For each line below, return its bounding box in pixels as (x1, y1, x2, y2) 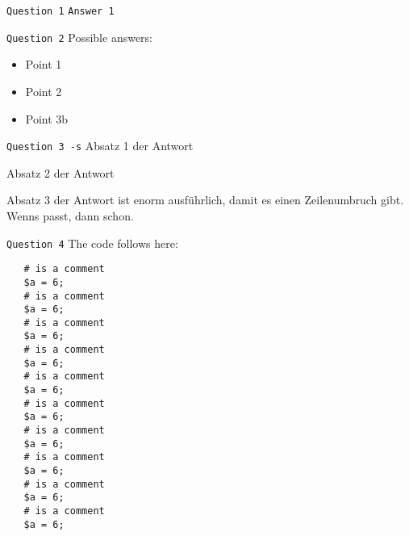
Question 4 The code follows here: (6, 234, 178, 251)
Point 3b (25, 110, 69, 127)
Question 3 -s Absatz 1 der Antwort (6, 137, 194, 154)
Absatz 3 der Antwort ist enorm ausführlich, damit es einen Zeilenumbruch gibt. (6, 191, 404, 208)
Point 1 (25, 56, 62, 73)
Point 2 (25, 82, 62, 99)
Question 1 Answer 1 (6, 6, 115, 17)
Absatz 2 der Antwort (6, 164, 115, 181)
